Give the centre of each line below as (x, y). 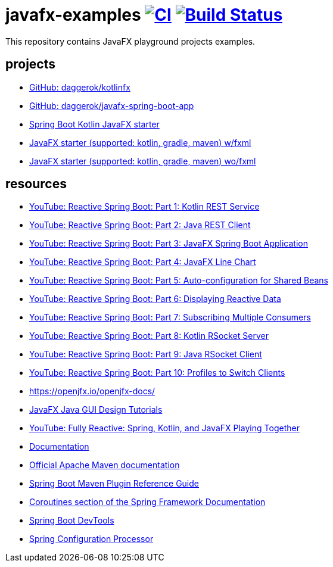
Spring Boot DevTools (72, 521)
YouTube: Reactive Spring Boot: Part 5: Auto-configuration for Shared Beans (179, 281)
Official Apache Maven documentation (105, 465)
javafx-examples (73, 15)
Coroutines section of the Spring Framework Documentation (147, 502)
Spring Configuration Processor (91, 539)
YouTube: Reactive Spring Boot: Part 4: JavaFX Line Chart (143, 262)
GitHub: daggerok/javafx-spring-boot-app (112, 105)
